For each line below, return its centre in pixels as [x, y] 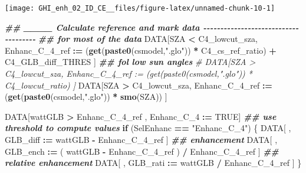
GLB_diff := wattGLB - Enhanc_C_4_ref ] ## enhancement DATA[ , [141, 139]
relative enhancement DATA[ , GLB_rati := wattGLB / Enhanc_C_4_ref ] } [153, 163]
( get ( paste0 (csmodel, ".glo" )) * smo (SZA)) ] [86, 97]
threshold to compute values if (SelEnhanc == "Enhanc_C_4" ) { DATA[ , [148, 128]
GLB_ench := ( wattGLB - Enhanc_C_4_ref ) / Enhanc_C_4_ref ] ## [142, 151]
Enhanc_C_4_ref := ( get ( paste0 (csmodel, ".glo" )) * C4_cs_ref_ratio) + [141, 50]
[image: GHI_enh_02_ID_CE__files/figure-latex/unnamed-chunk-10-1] [140, 8]
